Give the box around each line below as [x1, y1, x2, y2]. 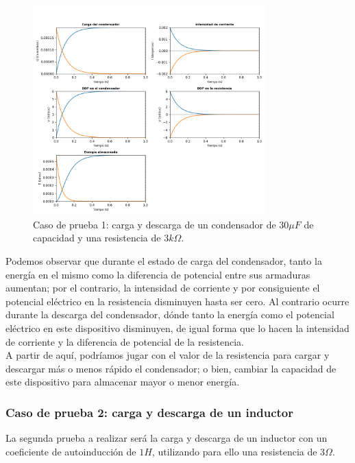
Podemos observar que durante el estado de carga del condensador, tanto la [5, 254, 322, 268]
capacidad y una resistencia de [33, 230, 161, 245]
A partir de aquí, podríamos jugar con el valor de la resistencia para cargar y [5, 348, 330, 362]
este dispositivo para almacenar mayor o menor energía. [5, 375, 240, 389]
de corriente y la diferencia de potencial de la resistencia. [5, 334, 244, 348]
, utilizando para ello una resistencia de [151, 444, 317, 458]
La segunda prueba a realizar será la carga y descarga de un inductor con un [5, 431, 328, 445]
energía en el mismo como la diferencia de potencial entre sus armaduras [5, 267, 310, 281]
